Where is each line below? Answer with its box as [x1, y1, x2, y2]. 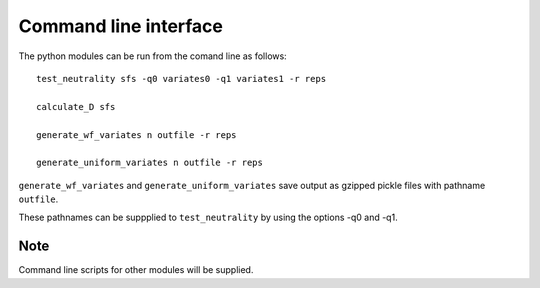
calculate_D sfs [36, 101, 116, 112]
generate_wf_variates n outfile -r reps [36, 129, 237, 140]
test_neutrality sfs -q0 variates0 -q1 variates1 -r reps [36, 73, 327, 84]
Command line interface [18, 15, 224, 37]
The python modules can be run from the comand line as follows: [18, 50, 287, 62]
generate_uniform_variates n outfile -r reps [36, 157, 264, 169]
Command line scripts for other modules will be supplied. [18, 264, 254, 276]
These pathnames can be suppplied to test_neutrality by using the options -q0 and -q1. [18, 211, 399, 224]
